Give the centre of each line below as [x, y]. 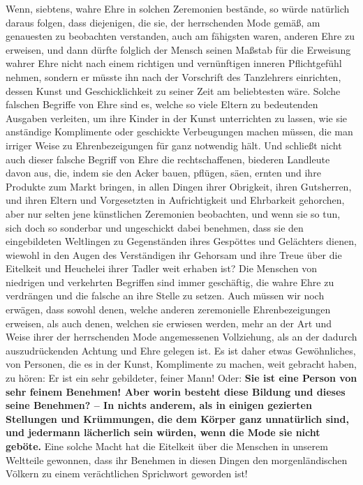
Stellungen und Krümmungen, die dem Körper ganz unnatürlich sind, [177, 418]
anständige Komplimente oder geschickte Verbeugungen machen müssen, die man [179, 132]
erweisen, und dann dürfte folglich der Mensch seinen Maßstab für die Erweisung [178, 49]
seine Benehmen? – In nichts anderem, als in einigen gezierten [159, 405]
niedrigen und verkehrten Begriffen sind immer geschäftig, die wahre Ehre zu [170, 282]
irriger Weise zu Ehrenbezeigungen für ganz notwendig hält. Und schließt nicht [174, 145]
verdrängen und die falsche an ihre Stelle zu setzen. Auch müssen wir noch [165, 296]
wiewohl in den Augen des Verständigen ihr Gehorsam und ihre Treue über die [174, 254]
